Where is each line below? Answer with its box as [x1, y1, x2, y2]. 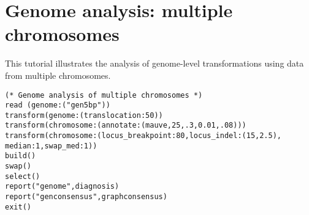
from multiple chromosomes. [5, 68, 111, 81]
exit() [5, 202, 31, 211]
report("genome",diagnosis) [5, 182, 120, 191]
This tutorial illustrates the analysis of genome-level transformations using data [5, 57, 304, 70]
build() [5, 151, 36, 161]
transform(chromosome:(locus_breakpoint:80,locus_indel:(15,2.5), [5, 131, 282, 140]
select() [5, 172, 40, 181]
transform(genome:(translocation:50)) [5, 111, 163, 120]
